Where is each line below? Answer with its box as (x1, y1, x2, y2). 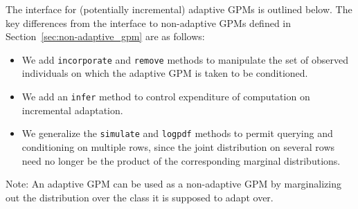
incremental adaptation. (21, 102, 123, 117)
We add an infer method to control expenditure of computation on (21, 89, 310, 104)
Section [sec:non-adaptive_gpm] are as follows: (6, 29, 205, 44)
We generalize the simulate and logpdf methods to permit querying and (21, 126, 333, 140)
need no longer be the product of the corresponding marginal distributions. (21, 153, 341, 167)
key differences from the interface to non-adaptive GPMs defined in (6, 15, 292, 30)
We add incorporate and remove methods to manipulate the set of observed (21, 52, 349, 66)
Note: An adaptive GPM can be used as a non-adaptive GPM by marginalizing (6, 176, 341, 191)
